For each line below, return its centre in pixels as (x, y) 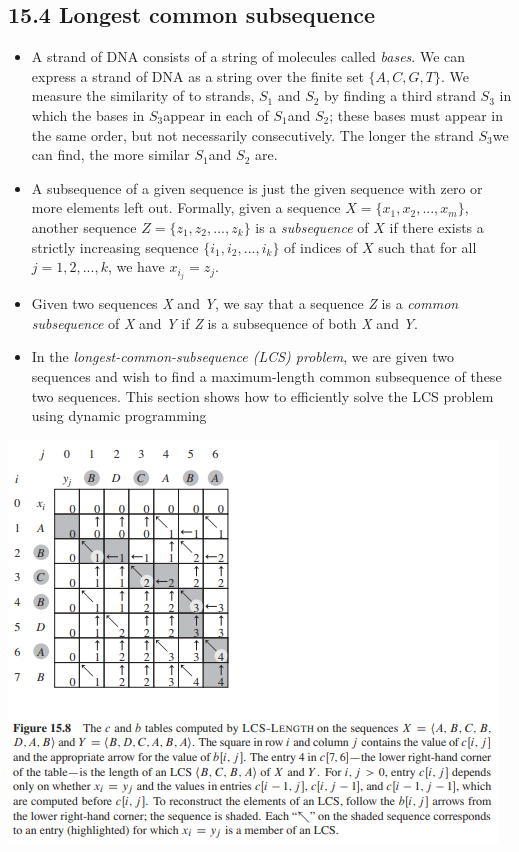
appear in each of (216, 114)
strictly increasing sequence (115, 246)
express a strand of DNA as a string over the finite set (197, 75)
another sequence (84, 226)
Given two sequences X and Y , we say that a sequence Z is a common (245, 303)
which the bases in (88, 114)
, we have (136, 266)
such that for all (427, 246)
